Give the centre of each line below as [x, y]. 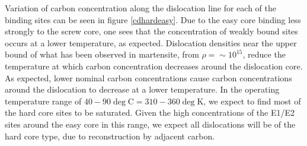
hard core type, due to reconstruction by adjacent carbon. [110, 136]
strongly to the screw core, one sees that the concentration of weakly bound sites [151, 31]
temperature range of [43, 101]
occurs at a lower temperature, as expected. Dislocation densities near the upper [151, 42]
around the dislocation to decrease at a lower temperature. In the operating [142, 89]
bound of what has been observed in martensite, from [102, 54]
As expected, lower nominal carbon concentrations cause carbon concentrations [148, 77]
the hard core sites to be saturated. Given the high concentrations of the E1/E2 [150, 112]
